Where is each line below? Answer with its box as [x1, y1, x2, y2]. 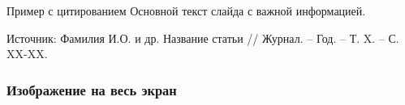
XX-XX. [6, 45, 48, 62]
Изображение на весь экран [6, 79, 177, 99]
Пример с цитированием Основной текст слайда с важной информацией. [6, 2, 366, 19]
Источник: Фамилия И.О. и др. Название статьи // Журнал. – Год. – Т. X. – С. [6, 29, 399, 46]
